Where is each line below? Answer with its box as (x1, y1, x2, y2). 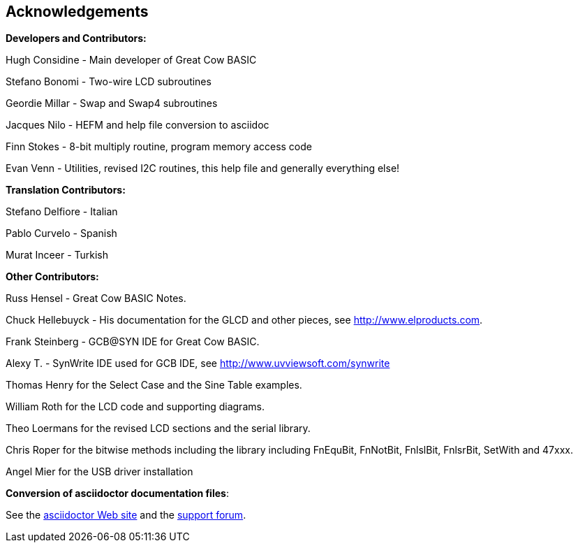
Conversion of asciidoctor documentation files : (6, 487, 229, 500)
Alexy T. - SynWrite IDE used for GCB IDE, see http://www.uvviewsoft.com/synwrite (6, 357, 390, 370)
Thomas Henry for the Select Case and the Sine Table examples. (6, 379, 302, 391)
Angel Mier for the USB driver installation (6, 466, 193, 478)
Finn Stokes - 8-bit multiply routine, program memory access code (6, 140, 312, 153)
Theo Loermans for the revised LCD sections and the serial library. (6, 422, 311, 435)
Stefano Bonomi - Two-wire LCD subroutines (6, 75, 212, 88)
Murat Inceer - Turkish (6, 249, 109, 261)
